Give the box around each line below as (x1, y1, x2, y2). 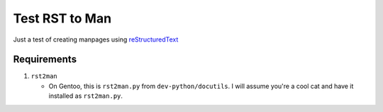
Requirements (13, 54, 77, 66)
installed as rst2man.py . (48, 92, 123, 100)
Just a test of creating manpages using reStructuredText (13, 35, 179, 44)
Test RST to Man (13, 11, 112, 26)
